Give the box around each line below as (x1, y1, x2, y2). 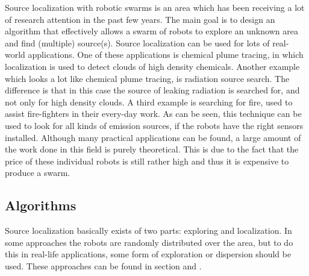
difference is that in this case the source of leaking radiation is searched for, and (5, 84, 300, 96)
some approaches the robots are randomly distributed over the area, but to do (5, 236, 293, 248)
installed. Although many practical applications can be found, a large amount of (5, 131, 301, 143)
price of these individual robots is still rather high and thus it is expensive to (5, 154, 289, 167)
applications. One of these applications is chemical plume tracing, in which (28, 48, 304, 61)
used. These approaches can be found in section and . (5, 259, 202, 272)
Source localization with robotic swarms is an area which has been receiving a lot (5, 1, 305, 13)
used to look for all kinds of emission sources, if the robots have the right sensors (5, 119, 304, 131)
